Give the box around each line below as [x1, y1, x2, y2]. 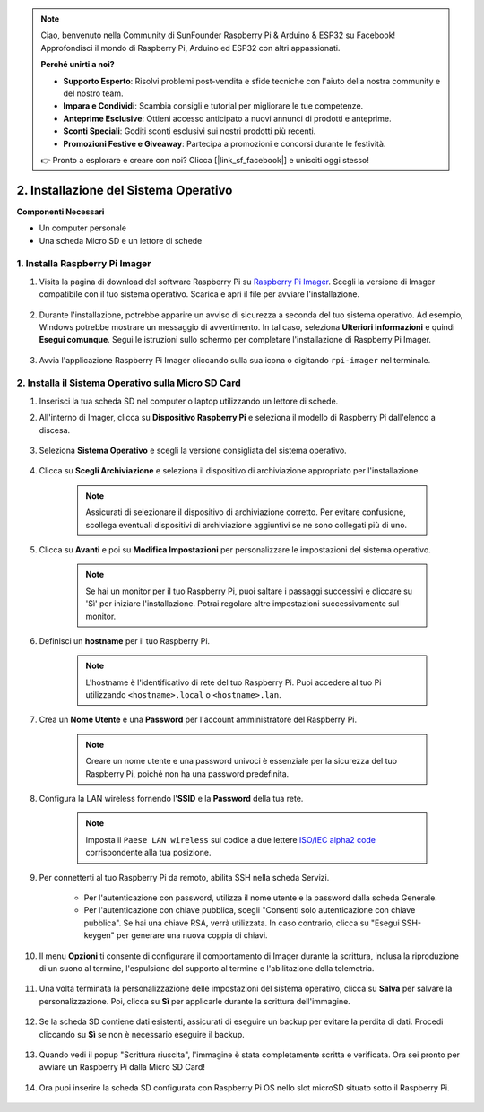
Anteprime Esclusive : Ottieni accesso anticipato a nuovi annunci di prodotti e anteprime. [63, 113, 392, 124]
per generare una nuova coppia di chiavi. [117, 930, 268, 941]
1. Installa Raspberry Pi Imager [16, 257, 151, 270]
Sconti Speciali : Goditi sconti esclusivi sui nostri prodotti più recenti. [63, 126, 316, 136]
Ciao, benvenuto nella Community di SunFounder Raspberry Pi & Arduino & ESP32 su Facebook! [40, 30, 396, 40]
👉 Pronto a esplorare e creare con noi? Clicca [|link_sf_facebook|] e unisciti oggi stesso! [40, 154, 369, 165]
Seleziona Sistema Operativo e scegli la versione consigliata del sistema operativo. [39, 445, 347, 456]
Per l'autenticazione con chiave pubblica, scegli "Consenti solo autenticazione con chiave [83, 905, 416, 916]
